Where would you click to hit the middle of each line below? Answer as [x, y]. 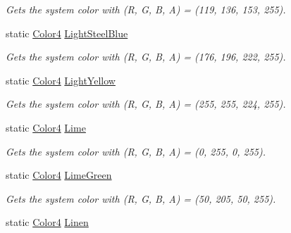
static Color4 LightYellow [61, 80]
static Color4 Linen [47, 222]
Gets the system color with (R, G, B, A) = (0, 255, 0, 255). [136, 151]
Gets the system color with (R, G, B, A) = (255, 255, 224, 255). [146, 104]
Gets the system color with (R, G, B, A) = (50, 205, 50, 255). [141, 198]
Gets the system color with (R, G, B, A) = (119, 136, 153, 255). [146, 9]
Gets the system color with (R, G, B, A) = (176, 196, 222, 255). [146, 57]
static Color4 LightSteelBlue [67, 33]
